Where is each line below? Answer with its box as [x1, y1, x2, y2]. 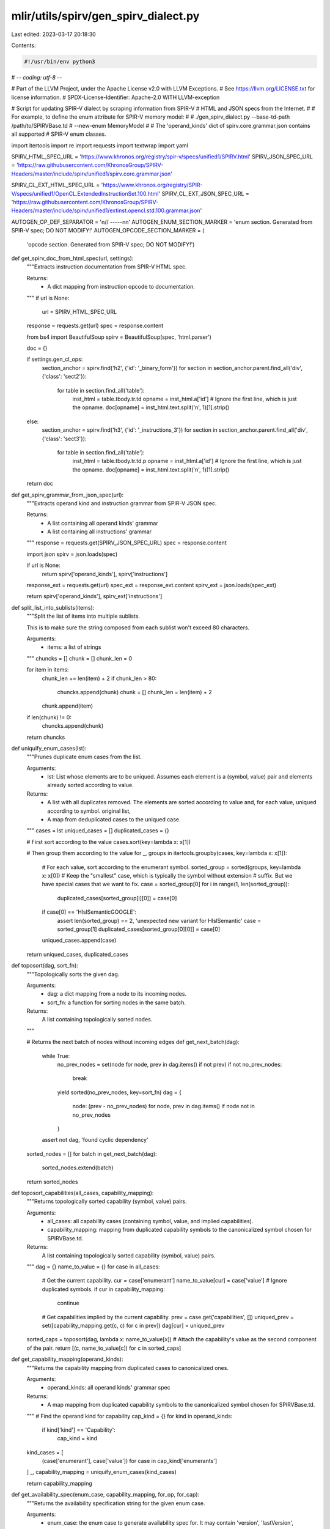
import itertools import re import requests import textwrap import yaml [11, 141, 189, 149]
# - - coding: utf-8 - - [11, 73, 62, 81]
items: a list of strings [47, 643, 101, 651]
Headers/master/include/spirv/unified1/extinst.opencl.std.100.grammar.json [11, 207, 201, 214]
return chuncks [26, 733, 65, 741]
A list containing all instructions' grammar [47, 528, 152, 535]
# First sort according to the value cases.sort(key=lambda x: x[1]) [26, 838, 191, 845]
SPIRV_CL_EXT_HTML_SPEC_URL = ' [11, 181, 103, 189]
